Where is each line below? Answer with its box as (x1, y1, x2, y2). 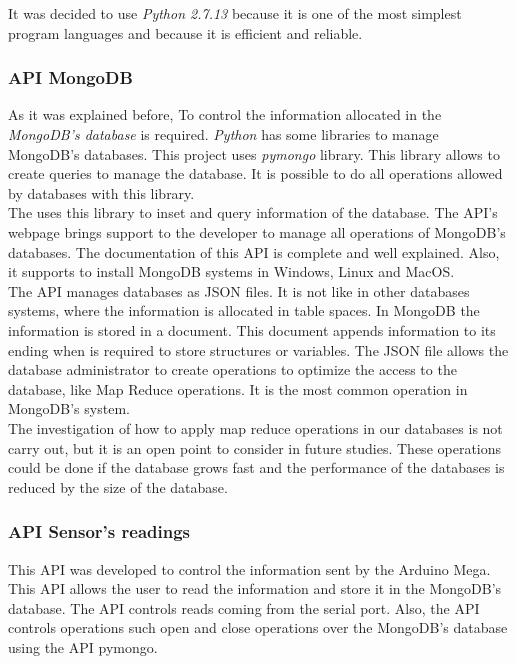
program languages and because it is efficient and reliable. (8, 22, 363, 43)
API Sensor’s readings (8, 519, 190, 544)
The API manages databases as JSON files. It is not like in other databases (8, 280, 470, 301)
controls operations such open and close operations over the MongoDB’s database (8, 617, 508, 638)
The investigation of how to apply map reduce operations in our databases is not (8, 417, 503, 438)
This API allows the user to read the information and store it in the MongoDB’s (8, 578, 502, 599)
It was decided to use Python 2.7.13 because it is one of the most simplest (8, 3, 462, 23)
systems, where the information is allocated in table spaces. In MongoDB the (8, 300, 480, 321)
